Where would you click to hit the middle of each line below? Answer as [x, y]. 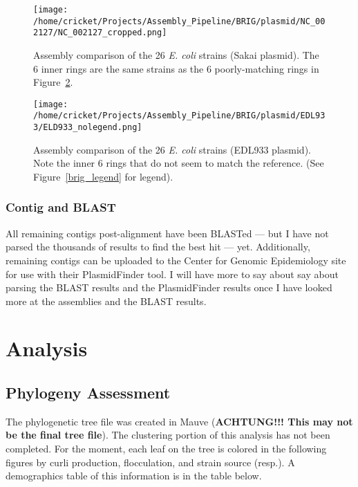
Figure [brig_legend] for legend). [103, 176]
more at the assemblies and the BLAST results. [106, 301]
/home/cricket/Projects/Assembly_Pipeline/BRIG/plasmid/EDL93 [179, 116]
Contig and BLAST [61, 207]
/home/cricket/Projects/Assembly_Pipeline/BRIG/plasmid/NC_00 [179, 21]
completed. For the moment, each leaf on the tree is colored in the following [166, 449]
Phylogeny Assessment [88, 393]
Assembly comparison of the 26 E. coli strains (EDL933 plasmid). [172, 149]
